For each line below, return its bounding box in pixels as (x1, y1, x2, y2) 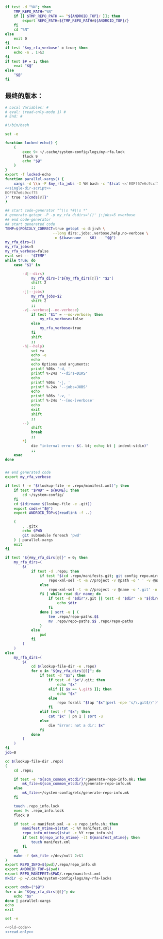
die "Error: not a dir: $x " (48, 723, 105, 728)
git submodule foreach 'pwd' (22, 533, 81, 538)
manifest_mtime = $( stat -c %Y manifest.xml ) (22, 826, 112, 831)
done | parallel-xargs (5, 898, 51, 903)
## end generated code (5, 470, 51, 475)
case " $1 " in (14, 262, 40, 268)
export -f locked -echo (5, 172, 51, 177)
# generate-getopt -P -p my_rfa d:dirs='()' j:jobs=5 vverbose (5, 212, 136, 218)
